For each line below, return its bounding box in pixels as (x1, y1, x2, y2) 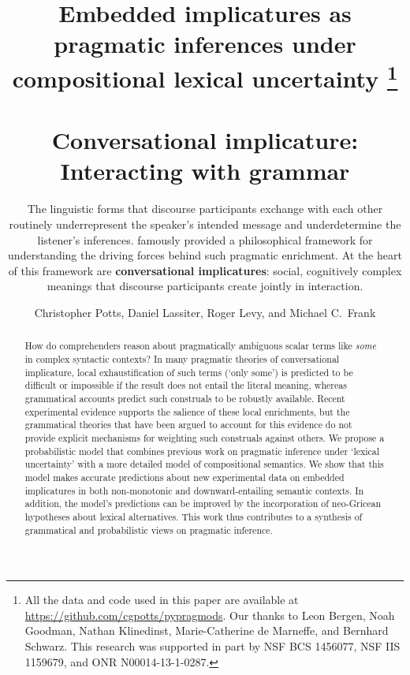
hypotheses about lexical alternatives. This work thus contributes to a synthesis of (24, 509, 363, 523)
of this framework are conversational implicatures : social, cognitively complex (8, 262, 402, 278)
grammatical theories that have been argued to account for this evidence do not (24, 418, 352, 431)
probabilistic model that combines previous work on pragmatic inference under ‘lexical (24, 444, 380, 457)
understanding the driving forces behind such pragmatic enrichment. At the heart (8, 247, 402, 263)
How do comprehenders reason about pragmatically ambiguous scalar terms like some (24, 339, 376, 352)
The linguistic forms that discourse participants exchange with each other (27, 200, 383, 217)
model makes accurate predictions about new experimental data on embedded (24, 470, 345, 483)
